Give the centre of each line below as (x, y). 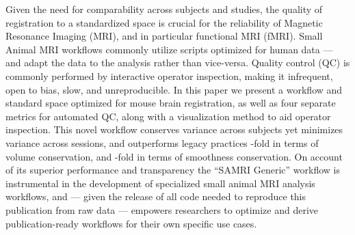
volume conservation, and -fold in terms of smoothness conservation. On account (174, 156)
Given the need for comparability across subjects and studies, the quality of (164, 9)
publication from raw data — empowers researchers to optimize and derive (162, 209)
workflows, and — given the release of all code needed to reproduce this (156, 196)
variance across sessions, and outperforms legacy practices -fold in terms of (162, 142)
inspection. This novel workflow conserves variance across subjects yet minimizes (174, 129)
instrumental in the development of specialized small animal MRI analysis (160, 183)
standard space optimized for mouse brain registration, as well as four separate (171, 103)
